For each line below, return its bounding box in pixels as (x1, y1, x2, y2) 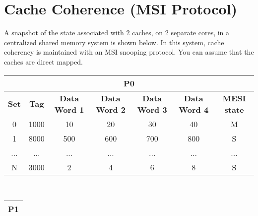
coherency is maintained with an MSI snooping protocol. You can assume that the (4, 47, 254, 57)
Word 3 (137, 103, 167, 115)
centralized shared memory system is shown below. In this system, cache (4, 37, 224, 47)
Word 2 (96, 103, 126, 115)
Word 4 (179, 103, 209, 115)
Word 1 (54, 103, 84, 115)
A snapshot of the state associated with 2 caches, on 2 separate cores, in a (4, 27, 230, 38)
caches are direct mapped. (4, 56, 83, 67)
